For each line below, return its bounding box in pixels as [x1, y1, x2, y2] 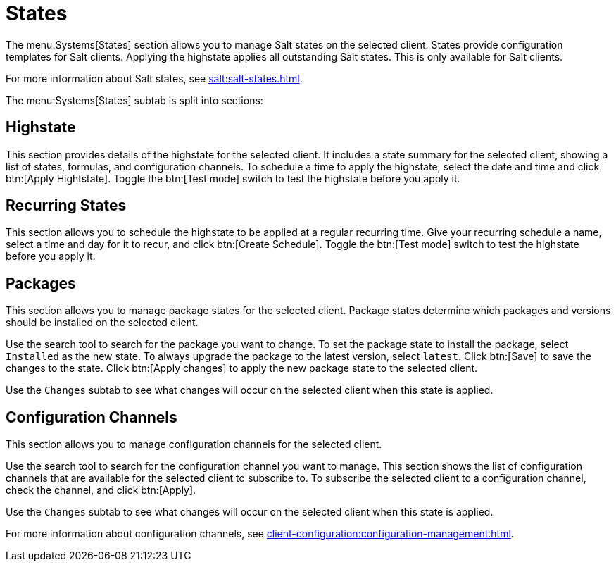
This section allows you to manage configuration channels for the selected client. [6, 438, 382, 451]
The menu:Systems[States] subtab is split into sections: [6, 94, 263, 106]
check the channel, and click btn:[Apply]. [6, 484, 196, 497]
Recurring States [6, 197, 127, 215]
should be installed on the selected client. [6, 316, 199, 329]
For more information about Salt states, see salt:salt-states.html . [6, 72, 303, 85]
